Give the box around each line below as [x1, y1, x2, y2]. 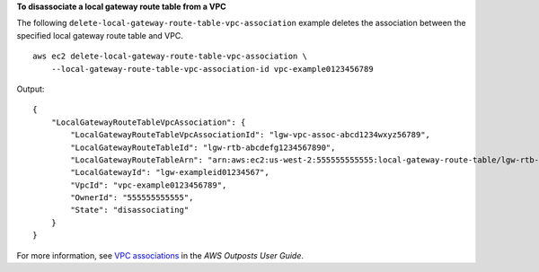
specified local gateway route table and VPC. [16, 30, 183, 40]
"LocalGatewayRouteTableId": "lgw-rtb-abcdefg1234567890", [70, 142, 336, 153]
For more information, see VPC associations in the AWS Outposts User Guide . [16, 250, 305, 260]
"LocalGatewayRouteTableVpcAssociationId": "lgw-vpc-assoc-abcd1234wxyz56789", [70, 130, 431, 140]
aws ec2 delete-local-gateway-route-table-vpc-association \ [32, 51, 307, 62]
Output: [16, 83, 45, 94]
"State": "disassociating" [70, 205, 190, 215]
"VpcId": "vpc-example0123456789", [70, 180, 227, 190]
